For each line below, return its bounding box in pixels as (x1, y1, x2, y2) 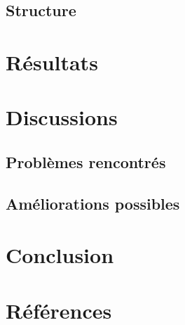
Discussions (6, 103, 118, 132)
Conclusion (6, 241, 114, 269)
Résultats (6, 47, 98, 76)
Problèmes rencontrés (6, 151, 166, 172)
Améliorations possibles (6, 192, 180, 214)
